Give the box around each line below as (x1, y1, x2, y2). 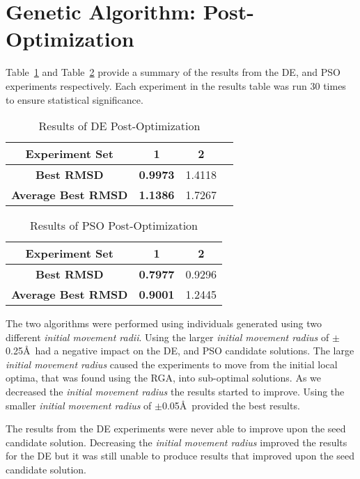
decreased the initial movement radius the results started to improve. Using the (6, 384, 345, 399)
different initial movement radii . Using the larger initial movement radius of (6, 329, 329, 344)
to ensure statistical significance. (6, 92, 143, 107)
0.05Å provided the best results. (162, 398, 300, 412)
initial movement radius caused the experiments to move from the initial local (6, 356, 338, 371)
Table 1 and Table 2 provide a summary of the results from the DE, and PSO (6, 65, 341, 79)
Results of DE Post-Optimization (38, 118, 201, 134)
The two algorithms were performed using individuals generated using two (6, 316, 322, 331)
